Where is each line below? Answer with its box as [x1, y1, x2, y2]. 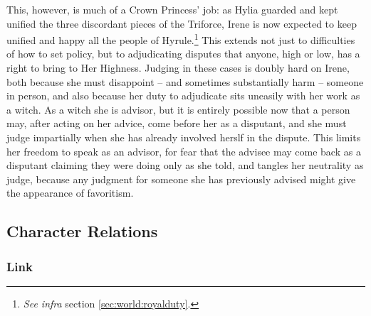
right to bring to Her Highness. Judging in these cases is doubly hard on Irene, [6, 60, 350, 75]
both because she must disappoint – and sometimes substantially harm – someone [6, 74, 364, 89]
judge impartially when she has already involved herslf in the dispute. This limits [6, 130, 361, 144]
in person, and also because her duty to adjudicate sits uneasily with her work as [6, 88, 360, 103]
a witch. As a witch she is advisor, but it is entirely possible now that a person [6, 102, 350, 116]
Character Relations [6, 220, 158, 242]
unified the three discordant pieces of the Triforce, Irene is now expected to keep [6, 16, 357, 31]
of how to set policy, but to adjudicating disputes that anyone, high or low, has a [6, 46, 360, 61]
